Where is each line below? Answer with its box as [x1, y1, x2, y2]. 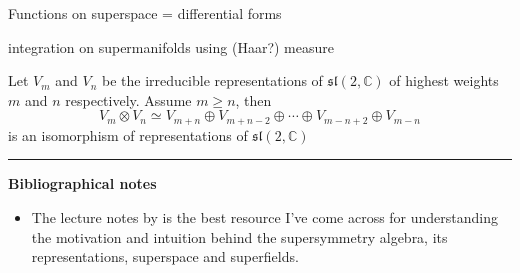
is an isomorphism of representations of [8, 124, 248, 145]
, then [235, 89, 272, 110]
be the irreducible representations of [102, 70, 323, 91]
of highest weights [389, 70, 499, 91]
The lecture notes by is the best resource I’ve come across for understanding [31, 207, 499, 228]
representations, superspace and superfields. [31, 246, 299, 267]
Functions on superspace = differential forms [8, 3, 282, 23]
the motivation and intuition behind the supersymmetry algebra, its [31, 226, 448, 247]
